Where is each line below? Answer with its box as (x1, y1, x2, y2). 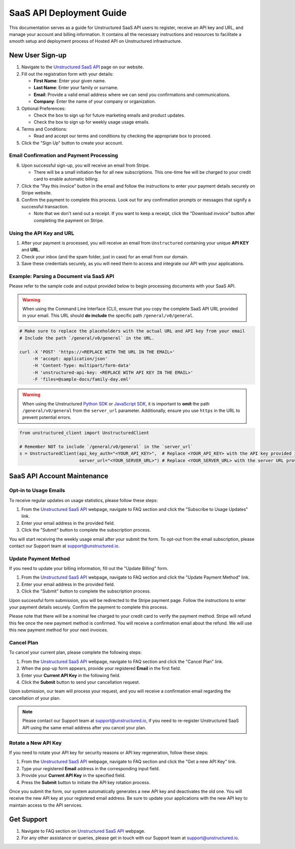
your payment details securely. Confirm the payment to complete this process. (9, 604, 168, 610)
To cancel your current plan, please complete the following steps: (9, 650, 142, 656)
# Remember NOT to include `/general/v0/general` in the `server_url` (19, 444, 194, 450)
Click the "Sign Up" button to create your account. (21, 140, 123, 146)
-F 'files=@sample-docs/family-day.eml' (32, 377, 131, 382)
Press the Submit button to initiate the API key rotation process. (21, 779, 150, 785)
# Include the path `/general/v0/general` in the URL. (19, 335, 154, 341)
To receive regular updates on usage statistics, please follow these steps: (9, 497, 158, 503)
